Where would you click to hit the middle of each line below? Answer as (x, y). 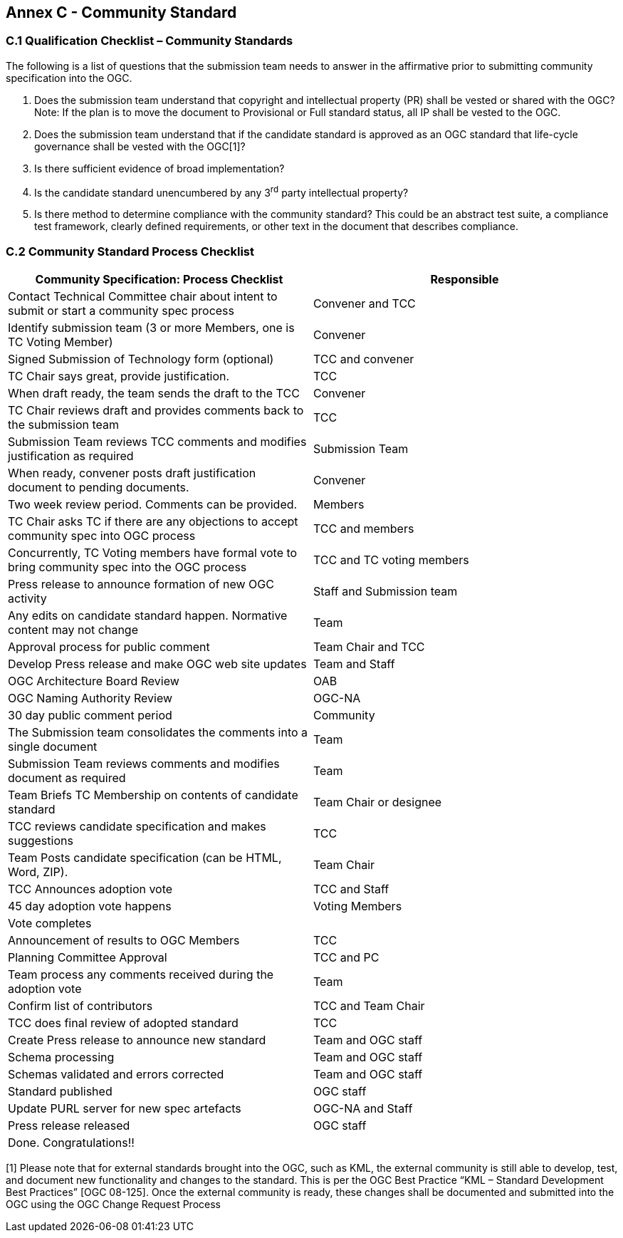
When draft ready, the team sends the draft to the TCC (154, 394)
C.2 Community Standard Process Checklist (130, 251)
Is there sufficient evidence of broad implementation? (159, 168)
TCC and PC (346, 958)
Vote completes (50, 924)
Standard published (60, 1092)
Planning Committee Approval (88, 958)
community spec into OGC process (102, 536)
